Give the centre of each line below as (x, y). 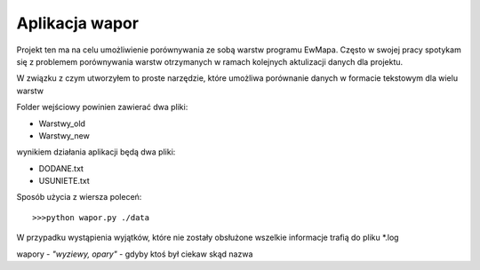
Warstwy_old (62, 123)
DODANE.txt (61, 168)
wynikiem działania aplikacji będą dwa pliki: (96, 152)
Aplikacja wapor (78, 23)
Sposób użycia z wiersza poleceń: (79, 197)
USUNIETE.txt (64, 181)
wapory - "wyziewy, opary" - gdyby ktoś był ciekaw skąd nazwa (135, 254)
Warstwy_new (64, 135)
